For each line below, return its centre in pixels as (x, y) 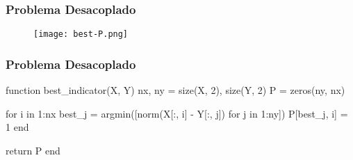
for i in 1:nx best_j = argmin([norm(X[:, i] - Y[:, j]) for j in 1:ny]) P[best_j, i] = (177, 113)
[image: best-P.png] (81, 34)
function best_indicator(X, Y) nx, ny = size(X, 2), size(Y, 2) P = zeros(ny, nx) (175, 90)
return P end (33, 150)
